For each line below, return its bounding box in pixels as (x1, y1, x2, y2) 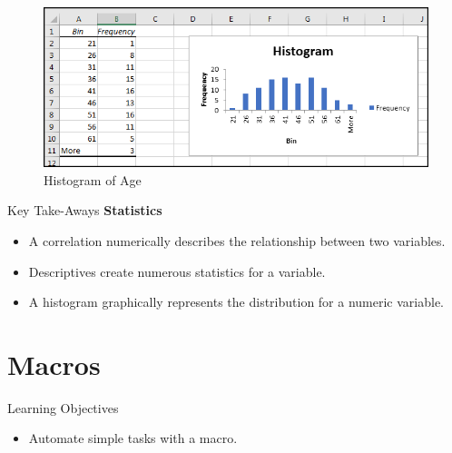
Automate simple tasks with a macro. (28, 428, 238, 448)
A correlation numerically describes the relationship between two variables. (28, 231, 446, 250)
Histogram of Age (44, 170, 142, 189)
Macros (7, 345, 101, 382)
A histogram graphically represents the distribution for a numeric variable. (28, 292, 445, 311)
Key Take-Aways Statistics (7, 201, 162, 220)
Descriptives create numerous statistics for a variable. (28, 261, 326, 281)
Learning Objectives (7, 398, 119, 417)
